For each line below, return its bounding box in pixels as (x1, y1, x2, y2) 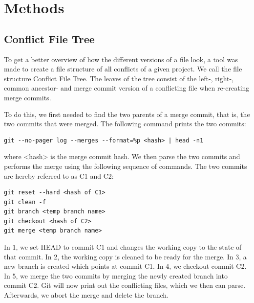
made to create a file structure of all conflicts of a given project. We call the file (4, 64, 242, 74)
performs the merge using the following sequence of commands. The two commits (4, 161, 247, 171)
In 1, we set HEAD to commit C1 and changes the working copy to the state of (4, 242, 242, 252)
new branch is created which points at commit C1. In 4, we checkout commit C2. (4, 261, 247, 271)
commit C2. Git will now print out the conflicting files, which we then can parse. (4, 280, 246, 290)
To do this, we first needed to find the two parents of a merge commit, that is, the (4, 109, 250, 119)
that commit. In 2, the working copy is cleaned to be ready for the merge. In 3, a (4, 251, 247, 261)
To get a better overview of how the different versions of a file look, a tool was (4, 54, 238, 64)
